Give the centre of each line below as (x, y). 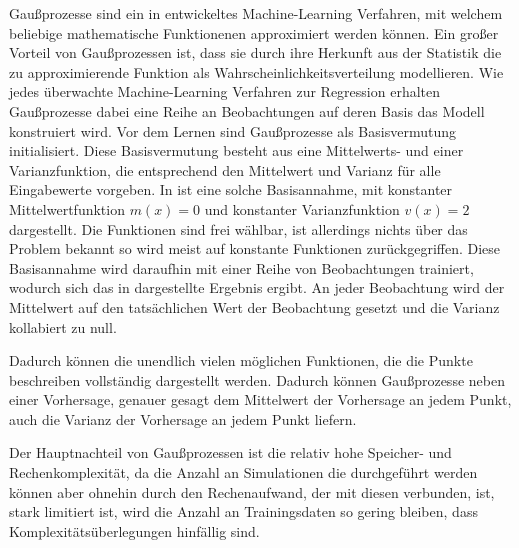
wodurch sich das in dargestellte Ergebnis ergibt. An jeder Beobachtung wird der (257, 287)
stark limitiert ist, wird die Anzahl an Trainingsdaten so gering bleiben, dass (243, 511)
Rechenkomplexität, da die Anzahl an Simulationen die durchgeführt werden (243, 472)
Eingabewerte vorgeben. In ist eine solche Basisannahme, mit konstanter (231, 189)
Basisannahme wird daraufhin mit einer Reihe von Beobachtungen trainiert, (241, 267)
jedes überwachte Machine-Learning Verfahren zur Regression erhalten (225, 91)
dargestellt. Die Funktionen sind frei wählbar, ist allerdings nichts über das (238, 228)
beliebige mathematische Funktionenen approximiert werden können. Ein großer (254, 32)
